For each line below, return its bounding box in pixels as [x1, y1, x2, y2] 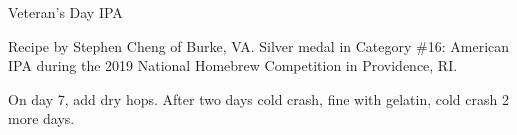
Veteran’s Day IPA [8, 2, 123, 22]
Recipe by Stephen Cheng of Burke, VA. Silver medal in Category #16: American [8, 35, 510, 56]
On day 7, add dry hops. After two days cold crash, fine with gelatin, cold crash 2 [8, 88, 509, 109]
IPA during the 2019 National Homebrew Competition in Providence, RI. [8, 55, 458, 76]
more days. [8, 108, 75, 129]
